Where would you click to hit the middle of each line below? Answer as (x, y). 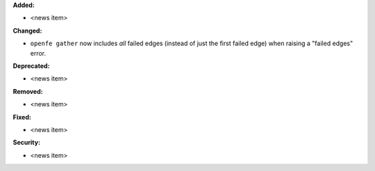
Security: (27, 142)
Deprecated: (31, 65)
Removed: (28, 91)
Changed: (27, 31)
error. (38, 53)
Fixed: (22, 117)
